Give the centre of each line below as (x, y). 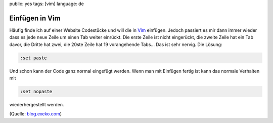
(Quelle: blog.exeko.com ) (36, 114)
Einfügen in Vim (35, 18)
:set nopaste (36, 92)
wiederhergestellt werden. (37, 105)
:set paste (33, 58)
